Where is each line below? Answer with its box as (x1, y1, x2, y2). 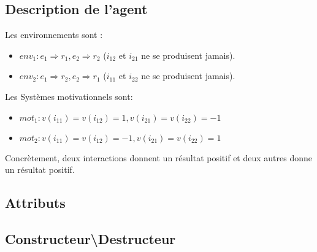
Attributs (5, 193, 66, 212)
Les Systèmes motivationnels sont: (5, 90, 133, 102)
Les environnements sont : (5, 28, 103, 41)
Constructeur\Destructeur (5, 229, 176, 248)
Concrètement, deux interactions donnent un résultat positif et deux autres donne (5, 151, 312, 164)
